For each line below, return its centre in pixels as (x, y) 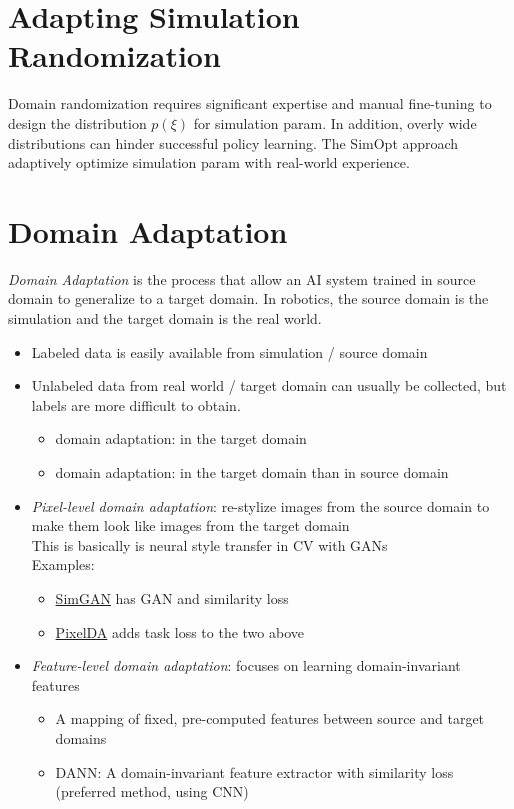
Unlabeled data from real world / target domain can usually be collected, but (269, 385)
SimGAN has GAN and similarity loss (172, 597)
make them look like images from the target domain (190, 525)
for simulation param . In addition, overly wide (335, 122)
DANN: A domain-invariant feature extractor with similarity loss (254, 771)
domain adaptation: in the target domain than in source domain (252, 471)
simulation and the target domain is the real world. (165, 318)
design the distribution (77, 122)
